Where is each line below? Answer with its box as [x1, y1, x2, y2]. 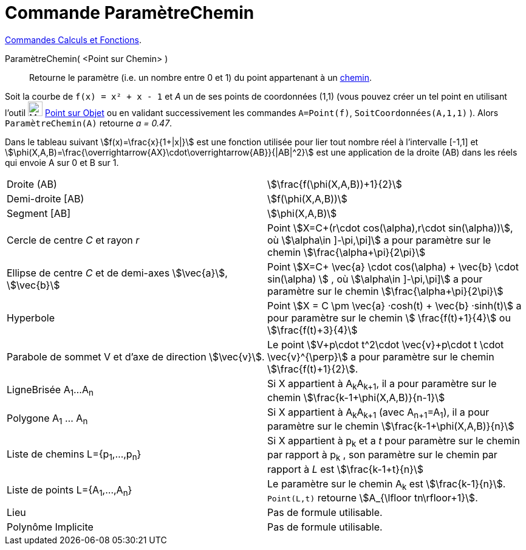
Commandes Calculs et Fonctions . [5, 34, 142, 45]
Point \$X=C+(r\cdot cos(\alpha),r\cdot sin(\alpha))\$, [267, 221, 513, 234]
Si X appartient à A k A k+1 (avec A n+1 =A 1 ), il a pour [267, 405, 490, 421]
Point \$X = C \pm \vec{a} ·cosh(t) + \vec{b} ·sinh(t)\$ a [267, 299, 522, 312]
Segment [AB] [7, 207, 71, 219]
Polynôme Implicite [7, 520, 94, 533]
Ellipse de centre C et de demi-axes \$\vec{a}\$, [7, 266, 228, 279]
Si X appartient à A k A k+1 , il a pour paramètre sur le [267, 377, 497, 391]
